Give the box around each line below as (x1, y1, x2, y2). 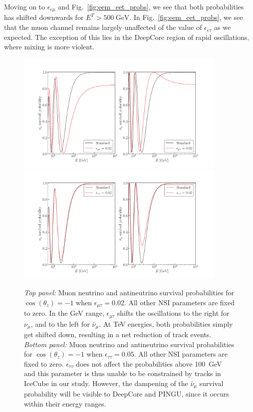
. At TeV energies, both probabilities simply (99, 318, 233, 329)
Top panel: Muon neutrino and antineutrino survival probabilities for (24, 287, 235, 298)
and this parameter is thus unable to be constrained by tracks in (24, 368, 221, 379)
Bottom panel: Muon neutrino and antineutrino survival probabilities (24, 339, 235, 349)
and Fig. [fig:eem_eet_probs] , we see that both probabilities (58, 1, 244, 11)
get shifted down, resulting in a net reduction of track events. (24, 329, 212, 339)
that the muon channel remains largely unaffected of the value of (4, 22, 202, 32)
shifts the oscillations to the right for (117, 308, 230, 318)
